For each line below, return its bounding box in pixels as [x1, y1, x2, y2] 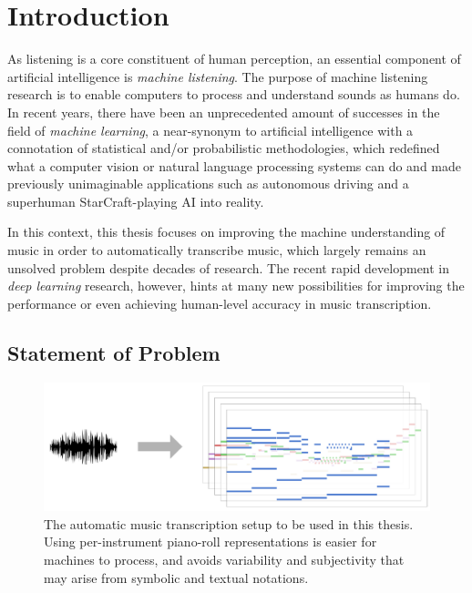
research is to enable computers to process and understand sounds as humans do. [7, 85, 460, 104]
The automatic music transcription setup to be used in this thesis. [44, 514, 414, 533]
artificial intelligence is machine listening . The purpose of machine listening [7, 66, 428, 86]
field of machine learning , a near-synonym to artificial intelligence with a [7, 120, 414, 139]
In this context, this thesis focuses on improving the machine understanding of [7, 222, 446, 241]
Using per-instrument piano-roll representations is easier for [44, 532, 377, 551]
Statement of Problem [7, 338, 221, 366]
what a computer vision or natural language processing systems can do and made [7, 156, 461, 175]
